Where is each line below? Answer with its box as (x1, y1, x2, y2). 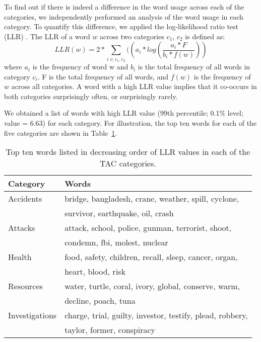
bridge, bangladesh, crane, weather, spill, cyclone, (64, 193, 239, 205)
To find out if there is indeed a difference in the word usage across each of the (4, 2, 244, 12)
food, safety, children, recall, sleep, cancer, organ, (64, 251, 238, 263)
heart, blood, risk (64, 266, 125, 278)
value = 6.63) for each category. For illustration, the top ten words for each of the (4, 118, 257, 128)
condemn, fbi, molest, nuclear (64, 236, 168, 248)
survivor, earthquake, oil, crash (64, 207, 174, 219)
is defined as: (185, 31, 225, 41)
